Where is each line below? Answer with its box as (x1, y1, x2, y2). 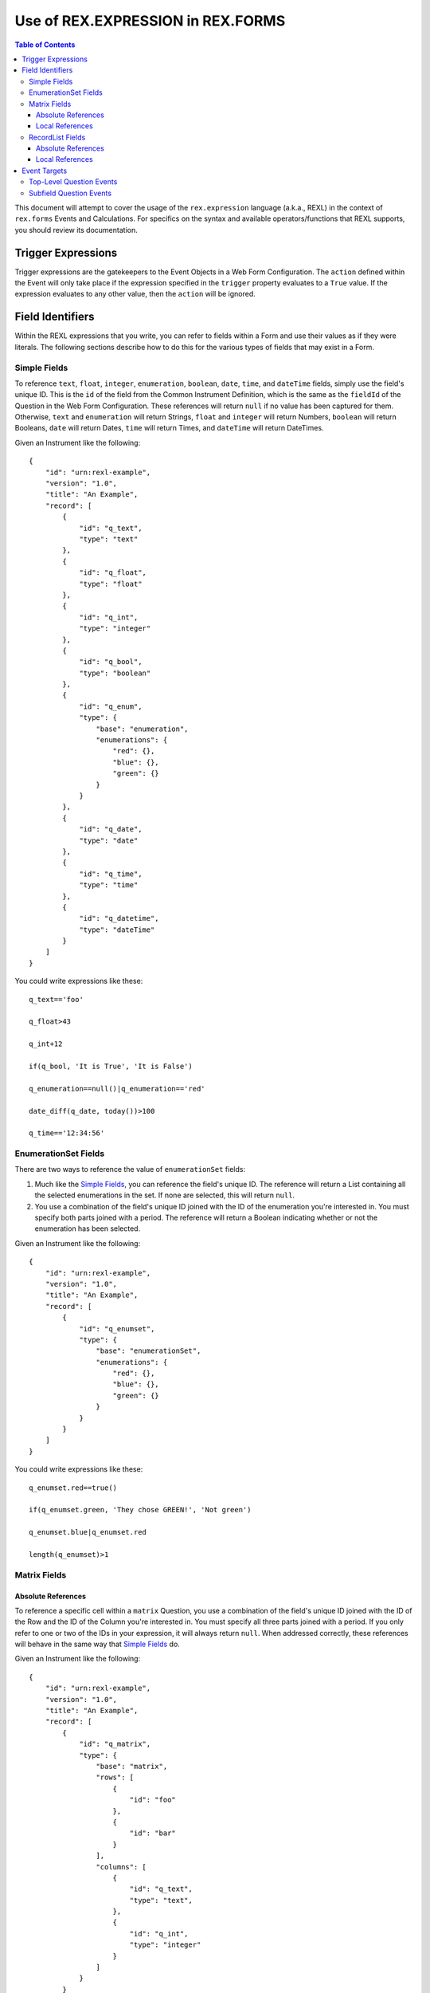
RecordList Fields (29, 132, 86, 142)
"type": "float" (79, 579, 143, 588)
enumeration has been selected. (34, 1224, 141, 1233)
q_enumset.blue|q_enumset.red (29, 1527, 147, 1537)
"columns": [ (96, 1862, 147, 1871)
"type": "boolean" (79, 668, 151, 678)
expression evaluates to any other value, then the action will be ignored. (14, 289, 256, 299)
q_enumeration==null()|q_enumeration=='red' (29, 1084, 206, 1093)
